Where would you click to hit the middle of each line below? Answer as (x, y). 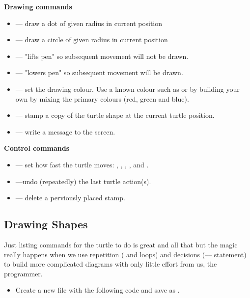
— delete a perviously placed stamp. (70, 198)
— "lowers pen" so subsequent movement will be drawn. (99, 72)
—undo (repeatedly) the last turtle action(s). (83, 181)
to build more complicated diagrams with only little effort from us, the (111, 264)
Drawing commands (38, 6)
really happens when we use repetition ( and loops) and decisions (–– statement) (125, 254)
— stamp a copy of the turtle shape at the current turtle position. (115, 115)
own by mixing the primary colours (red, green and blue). (102, 98)
